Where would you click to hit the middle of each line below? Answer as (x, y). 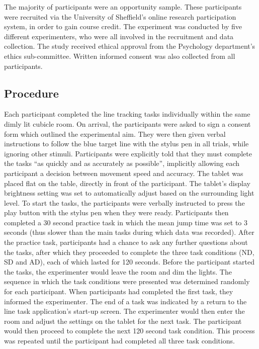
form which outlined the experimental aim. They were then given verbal (115, 134)
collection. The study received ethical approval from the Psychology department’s (130, 46)
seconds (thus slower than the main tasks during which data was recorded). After (129, 232)
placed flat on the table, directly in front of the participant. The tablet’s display (127, 183)
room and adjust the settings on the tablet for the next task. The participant (123, 321)
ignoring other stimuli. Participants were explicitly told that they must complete (128, 153)
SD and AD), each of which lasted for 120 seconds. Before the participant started (129, 262)
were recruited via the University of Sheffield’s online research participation (120, 16)
